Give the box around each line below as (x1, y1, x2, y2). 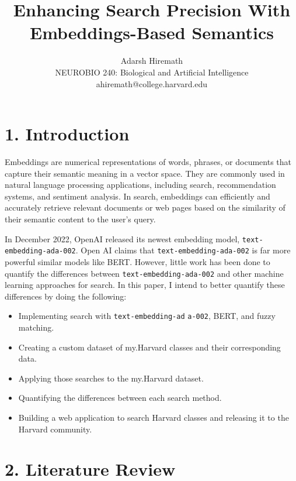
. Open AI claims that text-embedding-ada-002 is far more (75, 244, 291, 256)
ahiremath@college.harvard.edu (96, 77, 208, 90)
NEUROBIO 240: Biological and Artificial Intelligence (55, 66, 249, 78)
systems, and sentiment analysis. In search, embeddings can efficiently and (5, 190, 270, 202)
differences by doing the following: (5, 290, 127, 302)
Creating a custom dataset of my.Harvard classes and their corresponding (18, 341, 281, 353)
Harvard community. (18, 422, 92, 435)
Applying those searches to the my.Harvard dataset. (18, 372, 204, 384)
